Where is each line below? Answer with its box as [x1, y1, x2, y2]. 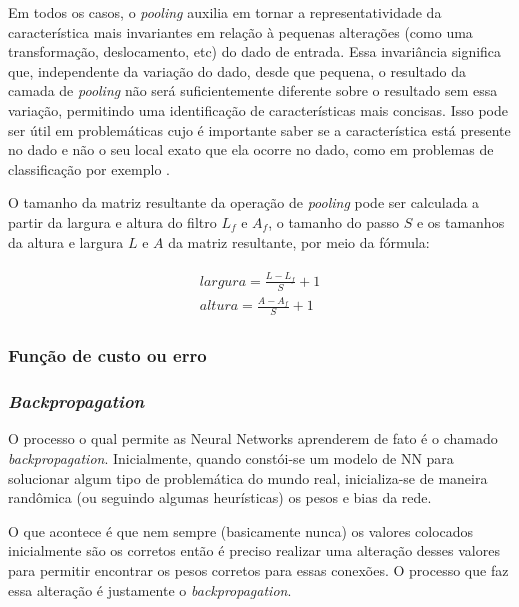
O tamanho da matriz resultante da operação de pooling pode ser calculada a [8, 192, 480, 213]
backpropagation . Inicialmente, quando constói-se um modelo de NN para [8, 447, 454, 468]
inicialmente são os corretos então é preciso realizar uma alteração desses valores [8, 540, 500, 561]
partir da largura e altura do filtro [8, 211, 217, 232]
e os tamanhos [416, 211, 505, 232]
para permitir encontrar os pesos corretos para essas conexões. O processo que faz [8, 559, 509, 580]
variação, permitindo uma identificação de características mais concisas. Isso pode [8, 99, 508, 120]
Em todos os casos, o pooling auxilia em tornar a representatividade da [8, 2, 442, 22]
